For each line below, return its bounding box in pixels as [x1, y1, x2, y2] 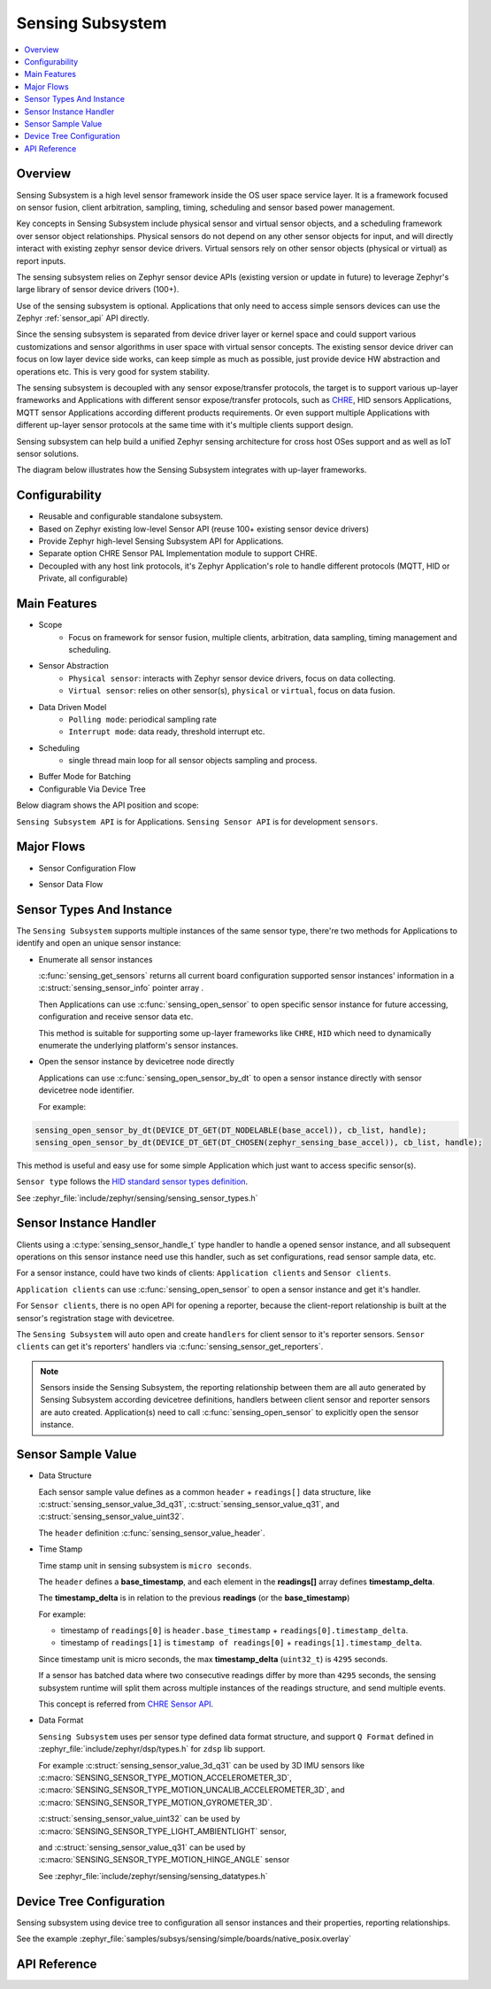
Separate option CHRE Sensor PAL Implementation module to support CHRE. [38, 548, 318, 559]
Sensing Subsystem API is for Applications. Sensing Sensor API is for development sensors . [16, 816, 379, 827]
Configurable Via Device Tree [38, 784, 146, 794]
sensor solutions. [16, 448, 80, 459]
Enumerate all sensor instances [38, 954, 153, 964]
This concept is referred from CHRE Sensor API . [38, 1699, 214, 1709]
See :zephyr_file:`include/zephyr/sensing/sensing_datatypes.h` [38, 1870, 268, 1881]
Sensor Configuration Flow [38, 863, 136, 873]
